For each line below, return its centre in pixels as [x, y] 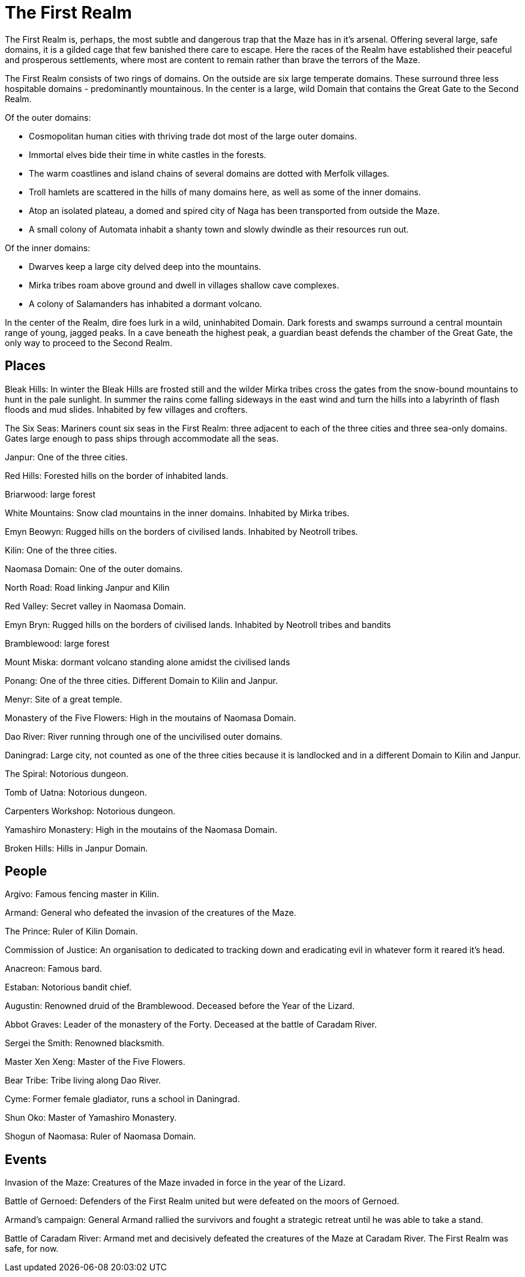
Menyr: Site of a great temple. [64, 699]
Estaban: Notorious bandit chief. [68, 987]
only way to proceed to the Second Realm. [89, 343]
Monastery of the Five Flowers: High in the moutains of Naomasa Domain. [151, 718]
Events [26, 1159]
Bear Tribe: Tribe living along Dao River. [83, 1080]
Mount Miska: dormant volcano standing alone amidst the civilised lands [148, 662]
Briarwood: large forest [50, 494]
